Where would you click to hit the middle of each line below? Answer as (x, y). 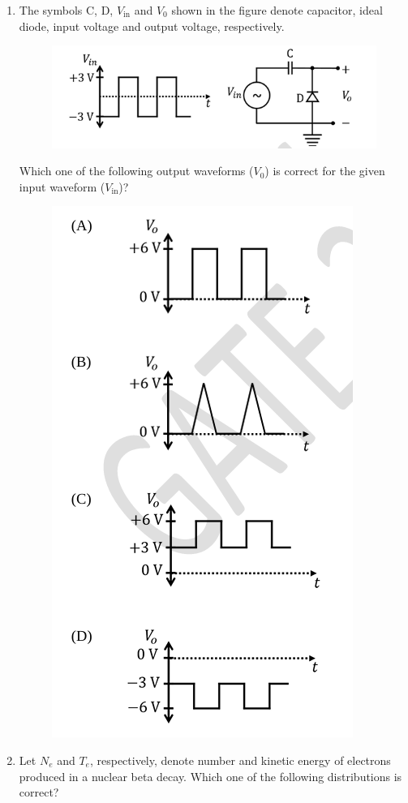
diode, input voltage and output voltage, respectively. (152, 26)
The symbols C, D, (66, 10)
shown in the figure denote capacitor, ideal (277, 10)
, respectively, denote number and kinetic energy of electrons (240, 760)
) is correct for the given (325, 171)
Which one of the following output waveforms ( (136, 171)
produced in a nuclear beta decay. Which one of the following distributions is (210, 776)
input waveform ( (62, 186)
